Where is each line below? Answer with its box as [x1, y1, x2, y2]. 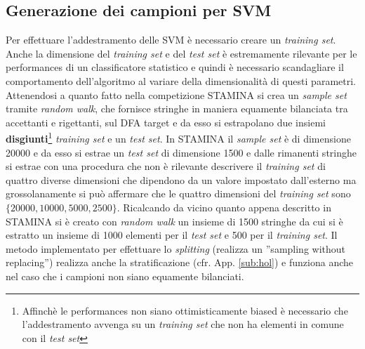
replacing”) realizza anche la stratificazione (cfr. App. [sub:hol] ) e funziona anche [6, 255, 353, 270]
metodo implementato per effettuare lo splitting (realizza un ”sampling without [6, 241, 346, 256]
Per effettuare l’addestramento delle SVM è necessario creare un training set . [6, 32, 336, 47]
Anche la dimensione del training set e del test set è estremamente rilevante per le [6, 46, 357, 60]
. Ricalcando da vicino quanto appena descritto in [117, 199, 331, 214]
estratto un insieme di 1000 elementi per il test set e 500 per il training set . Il [6, 228, 338, 242]
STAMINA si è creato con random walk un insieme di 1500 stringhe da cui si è [6, 213, 343, 228]
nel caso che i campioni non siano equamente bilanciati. [6, 268, 244, 283]
